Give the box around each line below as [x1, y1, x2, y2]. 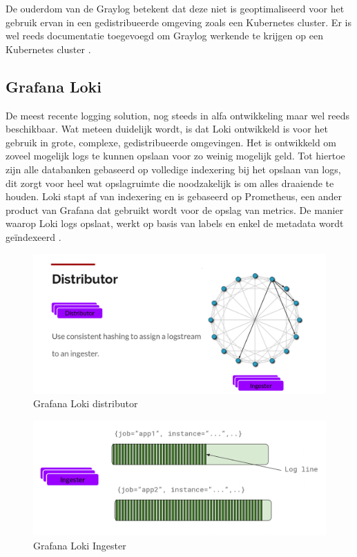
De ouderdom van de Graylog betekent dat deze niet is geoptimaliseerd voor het [6, 1, 345, 15]
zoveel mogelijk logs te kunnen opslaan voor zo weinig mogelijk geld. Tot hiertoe [6, 148, 345, 163]
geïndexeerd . [6, 229, 61, 244]
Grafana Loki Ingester [33, 538, 126, 552]
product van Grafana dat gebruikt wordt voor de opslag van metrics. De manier [6, 202, 344, 217]
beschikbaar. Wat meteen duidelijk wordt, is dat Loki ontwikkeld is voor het [6, 121, 328, 136]
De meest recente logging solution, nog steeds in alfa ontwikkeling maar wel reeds [6, 108, 350, 122]
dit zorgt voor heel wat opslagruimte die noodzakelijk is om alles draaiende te [6, 175, 334, 190]
